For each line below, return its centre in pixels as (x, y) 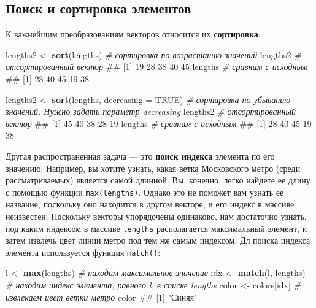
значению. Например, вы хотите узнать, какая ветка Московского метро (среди (153, 168)
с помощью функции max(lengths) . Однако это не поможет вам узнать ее (145, 192)
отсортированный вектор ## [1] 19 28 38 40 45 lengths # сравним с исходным (157, 67)
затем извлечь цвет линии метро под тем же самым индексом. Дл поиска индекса (158, 240)
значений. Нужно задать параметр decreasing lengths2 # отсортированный (151, 111)
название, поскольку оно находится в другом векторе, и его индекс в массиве (150, 204)
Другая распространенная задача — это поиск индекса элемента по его (140, 156)
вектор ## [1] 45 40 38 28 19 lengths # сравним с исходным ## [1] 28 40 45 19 (159, 123)
